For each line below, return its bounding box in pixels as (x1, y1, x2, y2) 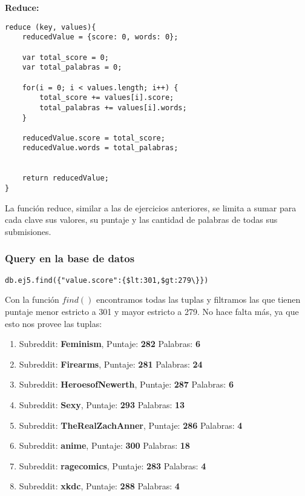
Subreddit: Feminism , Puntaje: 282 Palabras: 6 (19, 337, 200, 350)
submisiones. (5, 225, 51, 237)
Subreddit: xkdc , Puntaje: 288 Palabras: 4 (19, 480, 180, 492)
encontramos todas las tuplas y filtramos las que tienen (96, 293, 301, 306)
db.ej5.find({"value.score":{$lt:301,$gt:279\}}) (5, 276, 209, 285)
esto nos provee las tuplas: (5, 317, 102, 329)
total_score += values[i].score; (39, 93, 174, 102)
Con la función (5, 293, 59, 306)
